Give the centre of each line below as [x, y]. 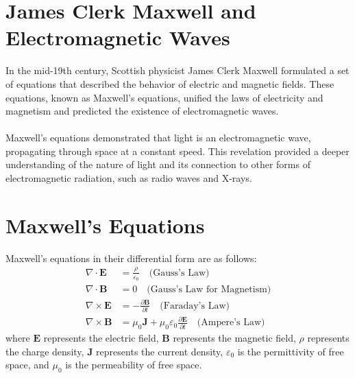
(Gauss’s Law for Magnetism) [209, 289]
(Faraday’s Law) [195, 306]
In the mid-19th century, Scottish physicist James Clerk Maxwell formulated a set [177, 70]
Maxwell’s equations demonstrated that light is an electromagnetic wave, [158, 138]
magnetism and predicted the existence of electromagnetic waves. [142, 111]
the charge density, [45, 351]
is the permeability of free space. [134, 365]
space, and [27, 365]
